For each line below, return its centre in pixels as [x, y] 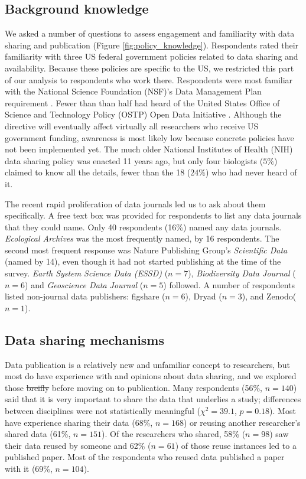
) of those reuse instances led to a [236, 445]
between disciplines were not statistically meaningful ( [102, 411]
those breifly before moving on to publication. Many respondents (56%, [134, 387]
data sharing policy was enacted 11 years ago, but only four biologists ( [134, 160]
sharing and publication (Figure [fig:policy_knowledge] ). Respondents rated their [152, 45]
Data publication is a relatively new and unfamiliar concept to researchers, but [147, 364]
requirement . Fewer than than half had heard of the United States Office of [142, 102]
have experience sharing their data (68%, [79, 422]
